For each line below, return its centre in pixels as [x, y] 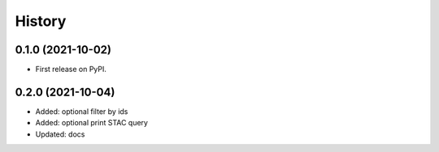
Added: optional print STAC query [91, 123]
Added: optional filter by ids [82, 111]
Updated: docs [60, 134]
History [41, 21]
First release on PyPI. [71, 70]
